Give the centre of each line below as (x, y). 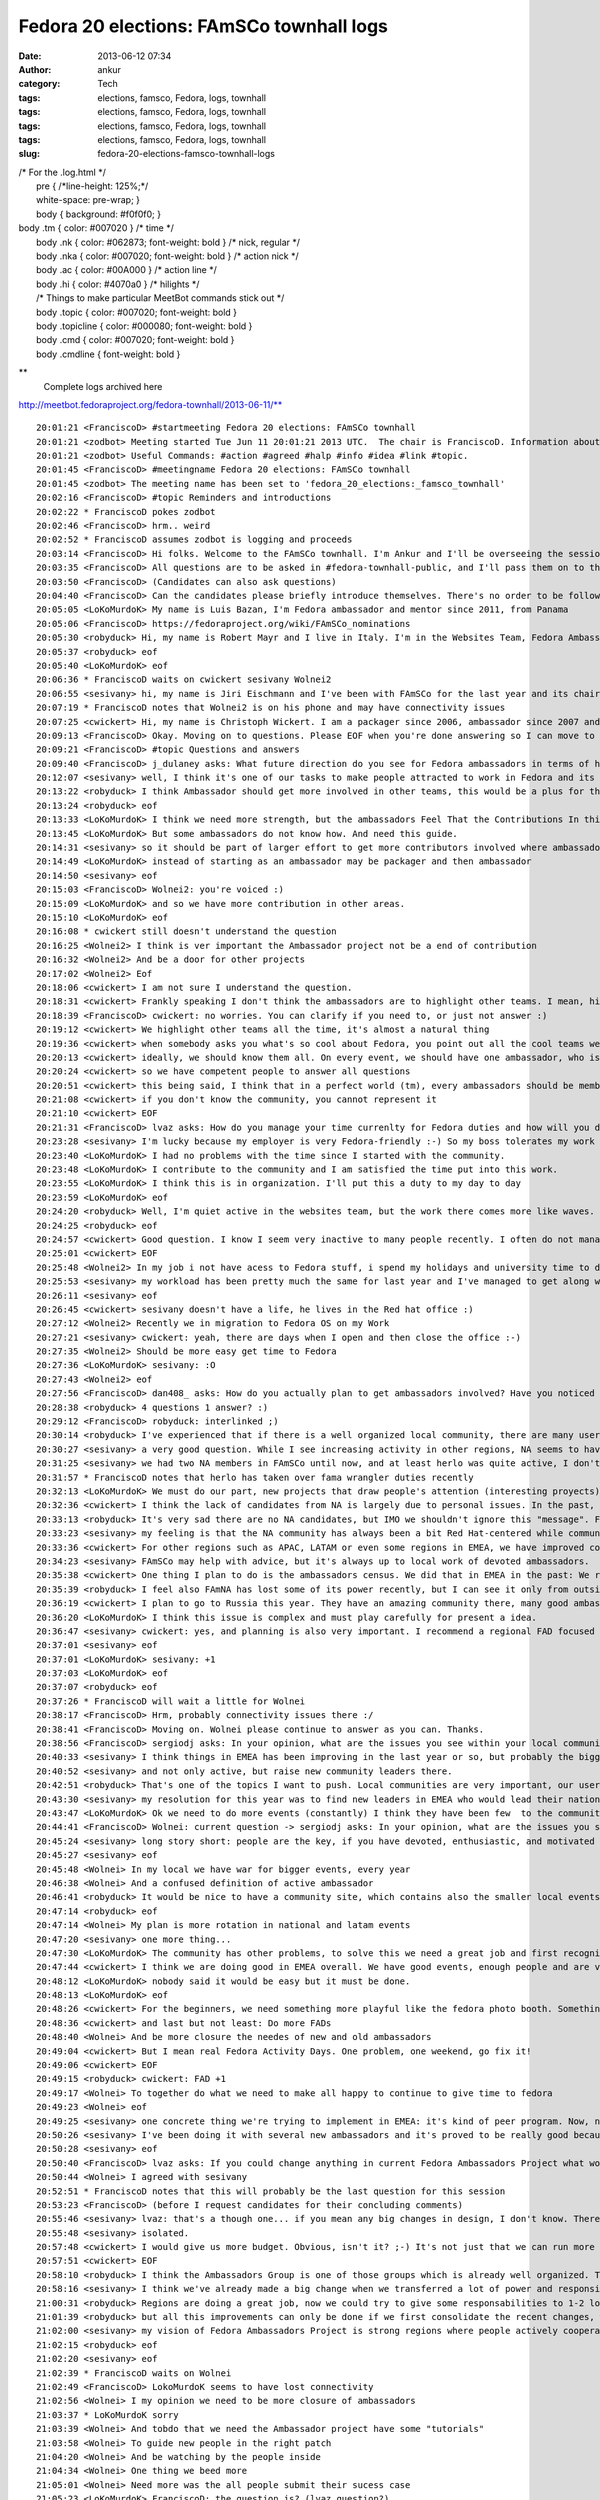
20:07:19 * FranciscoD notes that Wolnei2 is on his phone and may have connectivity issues (271, 708)
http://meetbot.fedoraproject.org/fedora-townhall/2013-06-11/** (150, 404)
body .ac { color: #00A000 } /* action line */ (126, 270)
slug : (29, 154)
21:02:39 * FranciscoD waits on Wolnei (134, 2373)
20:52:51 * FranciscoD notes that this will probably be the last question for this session (271, 2191)
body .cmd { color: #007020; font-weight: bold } (135, 340)
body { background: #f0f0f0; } (99, 214)
